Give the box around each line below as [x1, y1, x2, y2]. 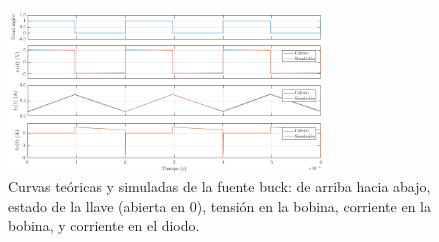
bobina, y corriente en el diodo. [8, 215, 200, 236]
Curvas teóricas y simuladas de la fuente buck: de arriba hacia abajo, [8, 176, 431, 197]
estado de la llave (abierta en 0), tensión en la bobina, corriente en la [8, 195, 431, 216]
